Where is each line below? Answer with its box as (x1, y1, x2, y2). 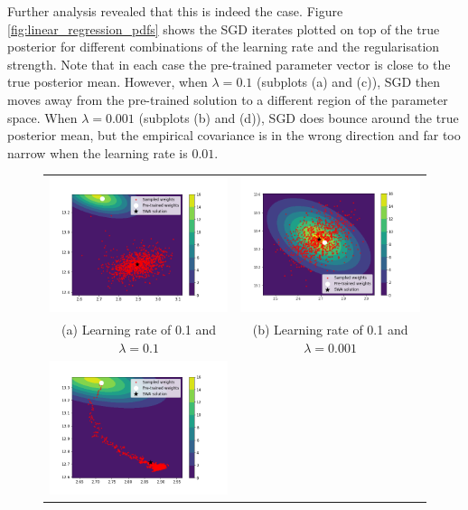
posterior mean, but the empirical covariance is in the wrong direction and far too (7, 126, 461, 145)
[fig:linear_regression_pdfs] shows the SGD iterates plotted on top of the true (7, 19, 440, 38)
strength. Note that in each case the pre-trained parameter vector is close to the (7, 54, 451, 73)
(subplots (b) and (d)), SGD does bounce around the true (138, 108, 459, 127)
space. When (7, 108, 78, 127)
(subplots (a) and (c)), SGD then (256, 72, 441, 91)
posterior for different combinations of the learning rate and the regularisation (7, 37, 440, 56)
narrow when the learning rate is (7, 143, 188, 162)
